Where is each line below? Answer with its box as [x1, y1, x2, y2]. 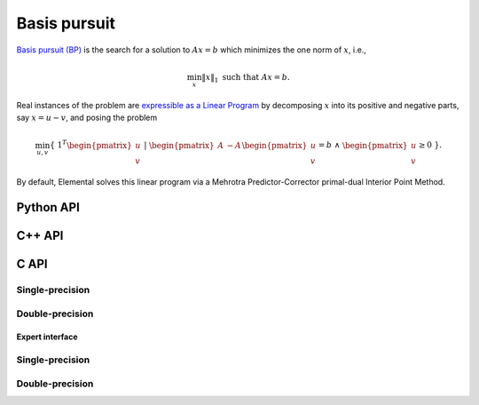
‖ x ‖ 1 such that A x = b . [200, 72, 290, 84]
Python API [16, 200, 80, 215]
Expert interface [16, 331, 79, 342]
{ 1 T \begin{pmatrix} [50, 139, 132, 150]
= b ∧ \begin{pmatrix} [318, 140, 408, 150]
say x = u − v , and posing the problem [16, 112, 158, 123]
